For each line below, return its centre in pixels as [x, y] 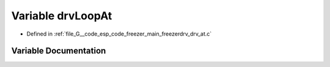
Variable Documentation [59, 51]
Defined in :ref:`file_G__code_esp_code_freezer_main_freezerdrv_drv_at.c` [119, 34]
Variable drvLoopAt [62, 16]
